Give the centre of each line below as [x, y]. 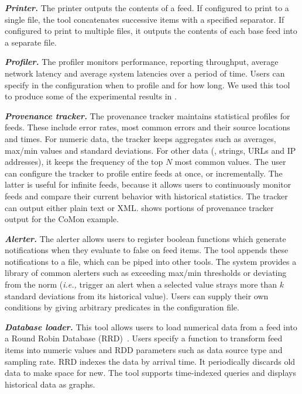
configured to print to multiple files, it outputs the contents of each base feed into [151, 31]
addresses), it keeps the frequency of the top [84, 162]
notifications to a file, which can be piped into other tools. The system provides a [151, 261]
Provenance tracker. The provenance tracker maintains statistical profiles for [147, 115]
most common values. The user [230, 162]
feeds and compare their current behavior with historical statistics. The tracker [146, 196]
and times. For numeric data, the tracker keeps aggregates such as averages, [140, 138]
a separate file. [31, 42]
